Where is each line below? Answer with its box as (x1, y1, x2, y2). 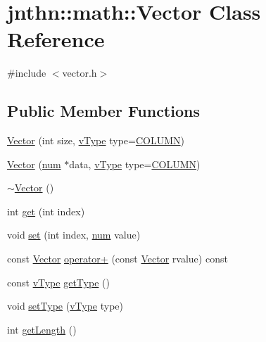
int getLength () (7, 322, 77, 336)
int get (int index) (7, 203, 85, 218)
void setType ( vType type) (7, 298, 123, 313)
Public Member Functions (7, 100, 200, 122)
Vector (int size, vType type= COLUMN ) (7, 133, 184, 148)
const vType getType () (7, 274, 110, 289)
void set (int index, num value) (7, 227, 141, 242)
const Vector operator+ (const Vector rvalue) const (7, 251, 228, 266)
